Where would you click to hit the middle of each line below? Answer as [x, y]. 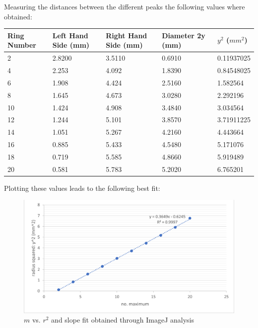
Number [22, 45]
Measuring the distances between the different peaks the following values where [125, 6]
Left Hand [70, 35]
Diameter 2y [184, 35]
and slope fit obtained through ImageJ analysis [123, 320]
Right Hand [127, 35]
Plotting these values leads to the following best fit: [82, 188]
